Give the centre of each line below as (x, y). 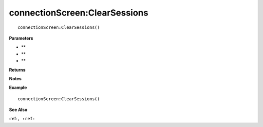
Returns (17, 70)
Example (18, 88)
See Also (18, 110)
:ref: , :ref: (22, 119)
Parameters (21, 38)
